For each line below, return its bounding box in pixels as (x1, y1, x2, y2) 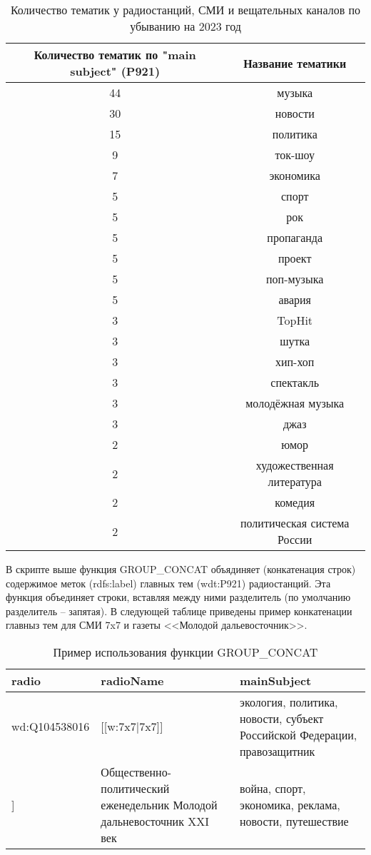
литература (268, 473, 322, 490)
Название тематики (243, 54, 347, 71)
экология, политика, (240, 693, 338, 710)
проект (278, 250, 312, 266)
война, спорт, (240, 779, 306, 796)
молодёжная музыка (245, 395, 345, 411)
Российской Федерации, (240, 726, 357, 743)
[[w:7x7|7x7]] (101, 718, 163, 735)
